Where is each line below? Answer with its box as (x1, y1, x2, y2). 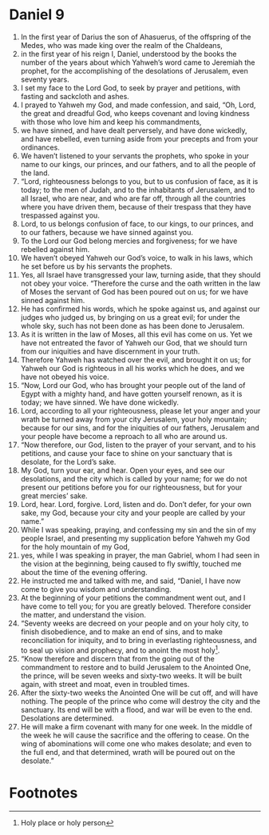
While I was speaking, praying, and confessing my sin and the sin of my (20, 525, 256, 534)
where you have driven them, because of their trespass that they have (20, 202, 251, 211)
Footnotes (9, 784, 78, 801)
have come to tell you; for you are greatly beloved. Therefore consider (20, 601, 251, 611)
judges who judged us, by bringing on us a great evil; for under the (20, 312, 240, 322)
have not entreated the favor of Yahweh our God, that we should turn (20, 338, 248, 347)
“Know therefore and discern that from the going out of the (20, 653, 215, 663)
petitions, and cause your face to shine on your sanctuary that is (20, 448, 233, 457)
